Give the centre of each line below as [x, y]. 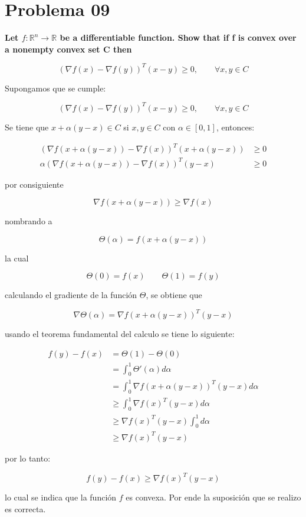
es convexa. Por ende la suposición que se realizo [213, 497]
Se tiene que [27, 127]
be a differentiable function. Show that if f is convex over [178, 37]
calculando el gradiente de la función [71, 295]
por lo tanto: [28, 458]
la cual [17, 258]
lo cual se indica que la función [61, 497]
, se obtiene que [174, 295]
